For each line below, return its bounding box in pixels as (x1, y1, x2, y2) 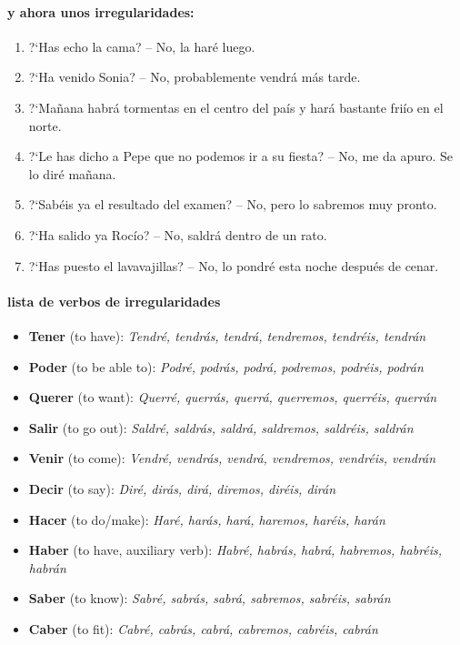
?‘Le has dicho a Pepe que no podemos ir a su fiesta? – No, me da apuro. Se (28, 146, 454, 166)
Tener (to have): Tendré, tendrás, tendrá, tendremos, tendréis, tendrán (28, 326, 426, 345)
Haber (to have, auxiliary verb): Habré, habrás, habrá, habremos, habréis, (28, 540, 443, 559)
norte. (28, 116, 62, 135)
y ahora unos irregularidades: (7, 2, 195, 21)
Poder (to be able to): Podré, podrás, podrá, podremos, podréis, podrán (28, 357, 424, 376)
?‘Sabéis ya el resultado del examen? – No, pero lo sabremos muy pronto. (28, 195, 437, 214)
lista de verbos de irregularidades (7, 291, 221, 310)
